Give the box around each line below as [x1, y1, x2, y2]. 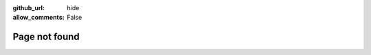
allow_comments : [12, 14, 65, 22]
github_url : [12, 4, 45, 12]
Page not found [12, 31, 80, 43]
